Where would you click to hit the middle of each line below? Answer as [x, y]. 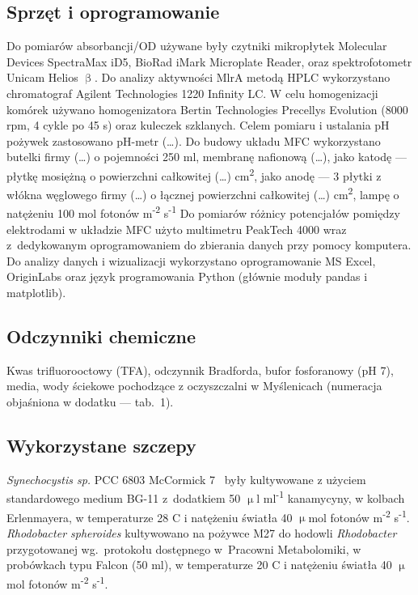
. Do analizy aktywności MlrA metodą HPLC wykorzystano [242, 77]
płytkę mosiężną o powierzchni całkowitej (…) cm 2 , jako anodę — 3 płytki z [194, 174]
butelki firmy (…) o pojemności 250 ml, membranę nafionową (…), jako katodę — [207, 157]
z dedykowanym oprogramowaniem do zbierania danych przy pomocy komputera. [209, 245]
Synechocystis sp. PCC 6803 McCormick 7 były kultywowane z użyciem [186, 479]
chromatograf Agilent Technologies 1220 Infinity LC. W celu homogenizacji [192, 93]
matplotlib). [36, 293]
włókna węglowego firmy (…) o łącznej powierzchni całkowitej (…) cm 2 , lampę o [203, 193]
